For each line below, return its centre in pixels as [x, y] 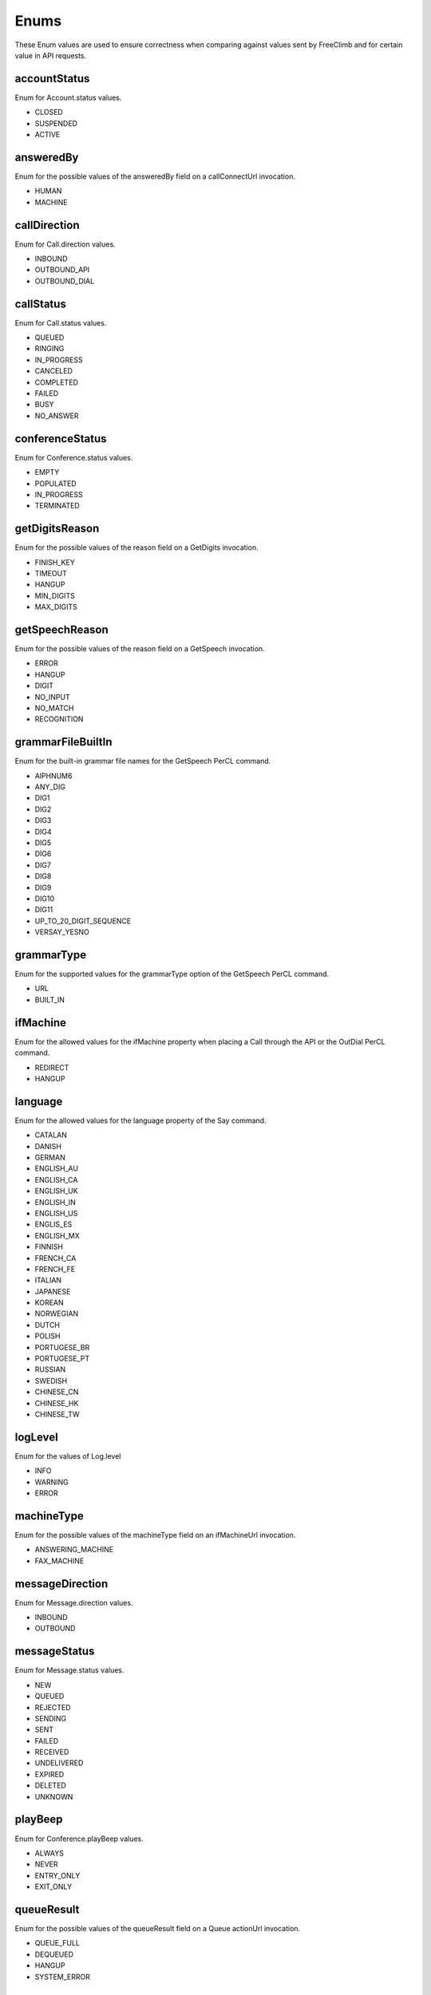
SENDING [51, 1718]
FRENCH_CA [55, 1258]
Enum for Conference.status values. [74, 457]
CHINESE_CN [57, 1392]
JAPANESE [53, 1291]
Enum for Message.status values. [69, 1670]
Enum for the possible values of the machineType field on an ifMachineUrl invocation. [155, 1535]
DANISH [48, 1146]
